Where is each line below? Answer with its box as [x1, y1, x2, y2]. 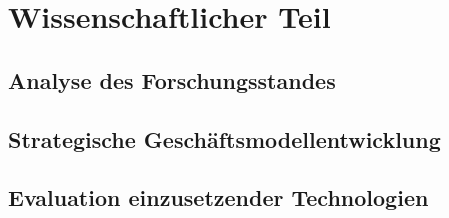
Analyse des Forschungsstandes [8, 64, 336, 95]
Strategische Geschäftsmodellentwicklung [8, 123, 441, 154]
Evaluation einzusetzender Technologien [8, 182, 429, 213]
